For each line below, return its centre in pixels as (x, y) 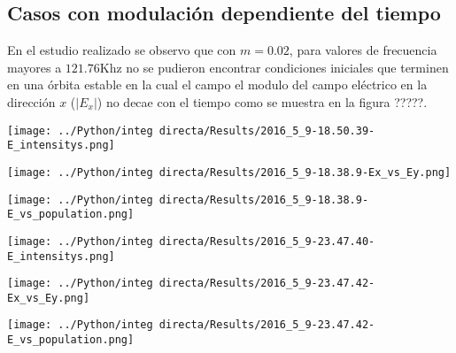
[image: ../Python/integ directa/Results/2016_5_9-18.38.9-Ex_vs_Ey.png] (229, 172)
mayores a (35, 67)
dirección (31, 101)
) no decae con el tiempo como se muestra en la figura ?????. (262, 101)
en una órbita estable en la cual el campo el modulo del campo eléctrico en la (217, 84)
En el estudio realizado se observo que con (122, 50)
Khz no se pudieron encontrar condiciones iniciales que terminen (274, 67)
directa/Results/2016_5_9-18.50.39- (267, 130)
